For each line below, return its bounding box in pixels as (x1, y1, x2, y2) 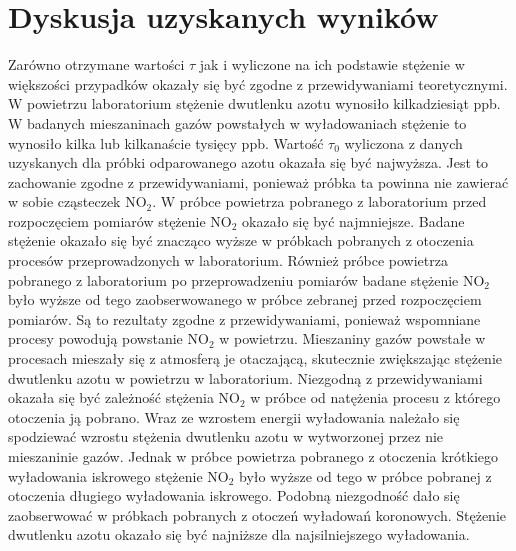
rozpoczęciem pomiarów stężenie (8, 210, 206, 231)
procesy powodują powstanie (8, 328, 183, 349)
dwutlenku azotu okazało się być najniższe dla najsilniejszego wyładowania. (8, 524, 470, 545)
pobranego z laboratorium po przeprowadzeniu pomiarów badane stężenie (8, 269, 459, 290)
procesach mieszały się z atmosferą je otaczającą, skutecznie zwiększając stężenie (8, 348, 503, 369)
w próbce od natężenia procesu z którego (250, 387, 501, 408)
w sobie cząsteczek (8, 191, 121, 212)
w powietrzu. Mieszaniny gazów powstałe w (219, 328, 486, 349)
